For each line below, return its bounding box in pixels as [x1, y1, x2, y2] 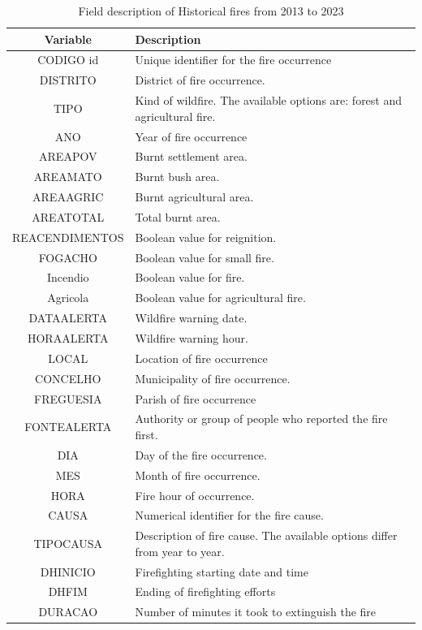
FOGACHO [38, 248, 97, 265]
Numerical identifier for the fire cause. [135, 507, 324, 524]
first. [135, 425, 158, 442]
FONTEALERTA [24, 418, 112, 435]
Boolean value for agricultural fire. [135, 289, 306, 306]
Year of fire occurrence [135, 127, 248, 145]
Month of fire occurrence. [135, 466, 261, 483]
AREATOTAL [32, 208, 105, 225]
